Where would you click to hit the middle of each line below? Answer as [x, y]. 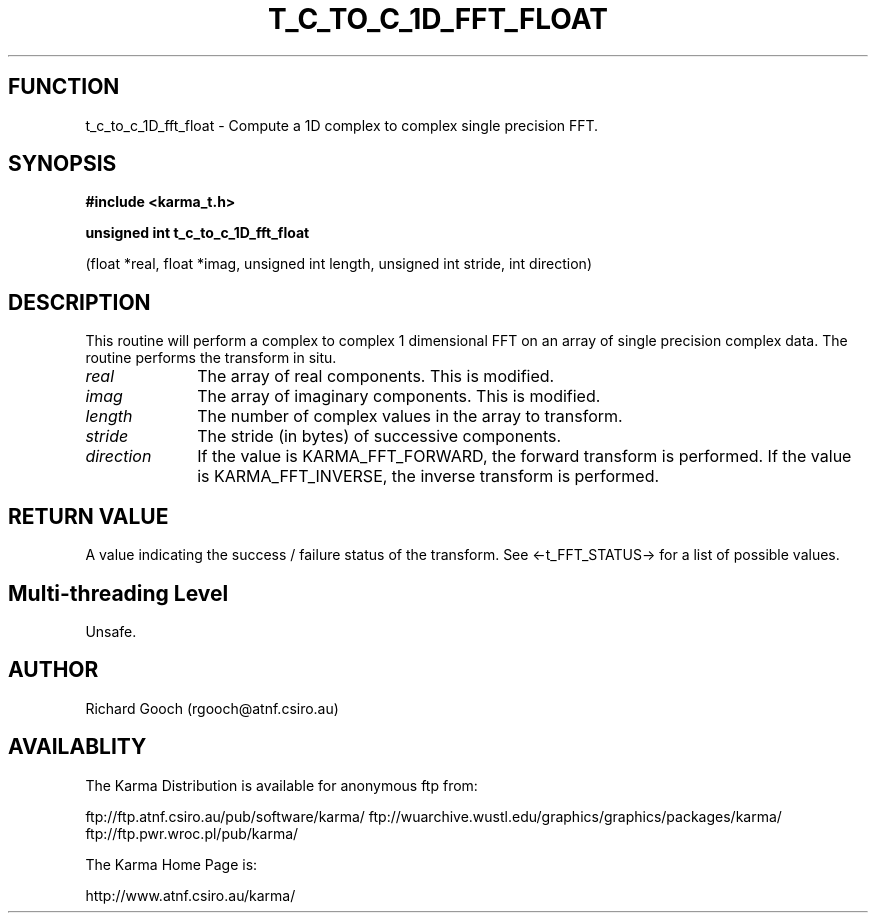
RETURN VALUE [88, 516]
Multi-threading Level [118, 593]
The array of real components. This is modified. [376, 376]
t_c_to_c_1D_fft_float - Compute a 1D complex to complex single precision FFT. [342, 125]
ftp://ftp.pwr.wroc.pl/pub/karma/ [192, 833]
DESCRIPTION [79, 302]
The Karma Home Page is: [171, 864]
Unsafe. [111, 631]
